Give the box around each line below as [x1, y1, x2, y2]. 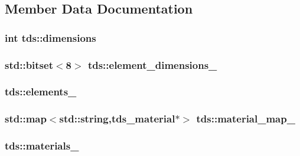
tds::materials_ [5, 138, 79, 153]
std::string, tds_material [59, 111, 175, 126]
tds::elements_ [5, 84, 77, 99]
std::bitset [5, 57, 53, 72]
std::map [5, 111, 47, 126]
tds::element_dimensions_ [87, 57, 217, 72]
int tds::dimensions [5, 30, 96, 45]
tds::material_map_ [196, 111, 295, 126]
